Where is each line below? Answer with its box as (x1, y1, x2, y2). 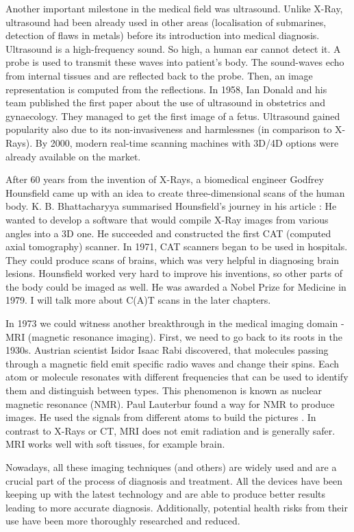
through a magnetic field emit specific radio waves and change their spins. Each (5, 356, 340, 370)
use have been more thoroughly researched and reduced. (5, 513, 240, 528)
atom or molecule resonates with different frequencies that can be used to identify (5, 370, 349, 384)
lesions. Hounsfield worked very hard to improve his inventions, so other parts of (5, 266, 342, 280)
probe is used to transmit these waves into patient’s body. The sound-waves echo (5, 55, 344, 69)
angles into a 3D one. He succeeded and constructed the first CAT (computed (5, 226, 331, 240)
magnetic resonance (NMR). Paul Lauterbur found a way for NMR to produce (5, 396, 335, 411)
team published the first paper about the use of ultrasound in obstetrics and (5, 95, 325, 110)
